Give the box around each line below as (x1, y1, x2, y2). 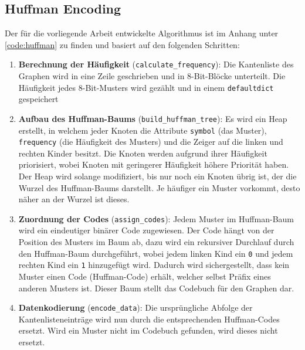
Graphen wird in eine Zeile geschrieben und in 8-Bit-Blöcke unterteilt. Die (18, 70, 286, 82)
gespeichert (18, 93, 59, 105)
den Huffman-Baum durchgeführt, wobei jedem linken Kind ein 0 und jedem (18, 247, 293, 259)
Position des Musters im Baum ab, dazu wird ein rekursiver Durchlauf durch (18, 236, 294, 248)
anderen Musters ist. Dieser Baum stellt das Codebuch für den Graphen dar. (18, 281, 294, 294)
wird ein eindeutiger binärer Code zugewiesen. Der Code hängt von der (18, 224, 274, 236)
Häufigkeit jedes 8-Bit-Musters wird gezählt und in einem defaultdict (18, 81, 274, 93)
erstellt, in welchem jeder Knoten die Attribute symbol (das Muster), (18, 124, 267, 136)
